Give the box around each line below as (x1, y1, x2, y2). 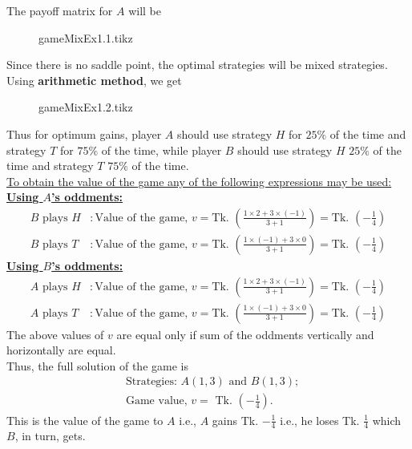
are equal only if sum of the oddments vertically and (116, 326, 374, 342)
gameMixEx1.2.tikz (38, 99, 133, 115)
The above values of (6, 326, 104, 342)
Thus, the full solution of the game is (6, 357, 188, 374)
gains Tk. (212, 411, 259, 428)
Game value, (125, 395, 188, 407)
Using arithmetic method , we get (6, 71, 182, 88)
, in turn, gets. (14, 427, 86, 444)
